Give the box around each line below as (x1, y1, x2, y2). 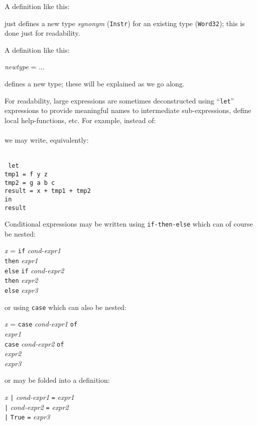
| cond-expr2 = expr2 (5, 401, 69, 412)
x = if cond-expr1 (5, 245, 61, 256)
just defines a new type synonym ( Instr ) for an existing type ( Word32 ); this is (5, 18, 245, 28)
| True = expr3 (5, 411, 50, 422)
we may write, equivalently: (5, 135, 89, 145)
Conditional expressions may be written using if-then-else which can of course (5, 219, 253, 229)
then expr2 (5, 275, 38, 285)
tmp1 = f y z (5, 170, 48, 178)
